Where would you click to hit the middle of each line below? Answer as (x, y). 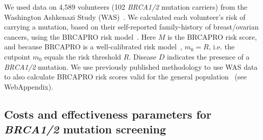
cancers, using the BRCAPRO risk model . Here (80, 36)
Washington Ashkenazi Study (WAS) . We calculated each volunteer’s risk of (125, 17)
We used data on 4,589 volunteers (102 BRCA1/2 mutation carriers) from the (126, 7)
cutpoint (17, 56)
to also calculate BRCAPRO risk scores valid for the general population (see (125, 77)
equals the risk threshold (83, 56)
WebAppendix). (29, 86)
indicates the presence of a (208, 56)
